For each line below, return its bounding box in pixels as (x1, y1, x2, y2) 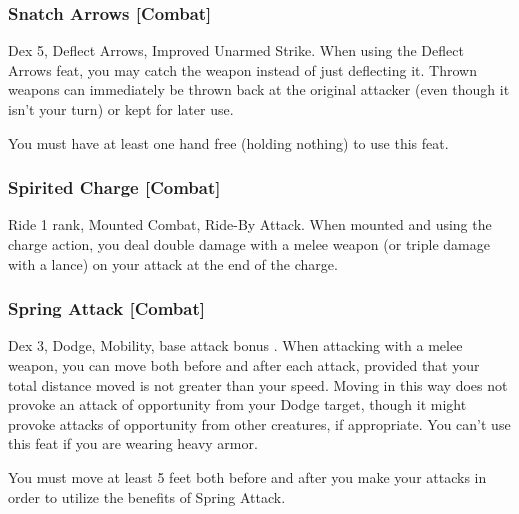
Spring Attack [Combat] (8, 296, 205, 321)
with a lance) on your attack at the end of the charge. (8, 253, 338, 274)
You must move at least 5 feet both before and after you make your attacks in (8, 466, 487, 487)
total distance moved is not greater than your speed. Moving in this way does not (8, 374, 508, 395)
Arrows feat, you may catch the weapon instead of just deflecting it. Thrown (8, 59, 477, 80)
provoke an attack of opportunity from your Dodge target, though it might (8, 394, 467, 415)
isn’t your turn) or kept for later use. (8, 99, 234, 119)
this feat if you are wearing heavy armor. (8, 433, 258, 454)
